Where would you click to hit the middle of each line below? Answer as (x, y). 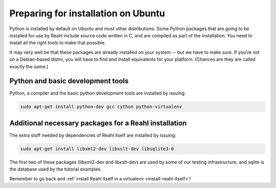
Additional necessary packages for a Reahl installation (98, 123)
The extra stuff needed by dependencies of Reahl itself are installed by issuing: (93, 135)
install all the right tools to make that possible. (57, 43)
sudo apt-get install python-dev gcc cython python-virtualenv (101, 107)
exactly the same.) (29, 66)
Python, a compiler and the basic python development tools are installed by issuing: (98, 93)
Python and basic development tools (69, 81)
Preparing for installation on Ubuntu (87, 13)
